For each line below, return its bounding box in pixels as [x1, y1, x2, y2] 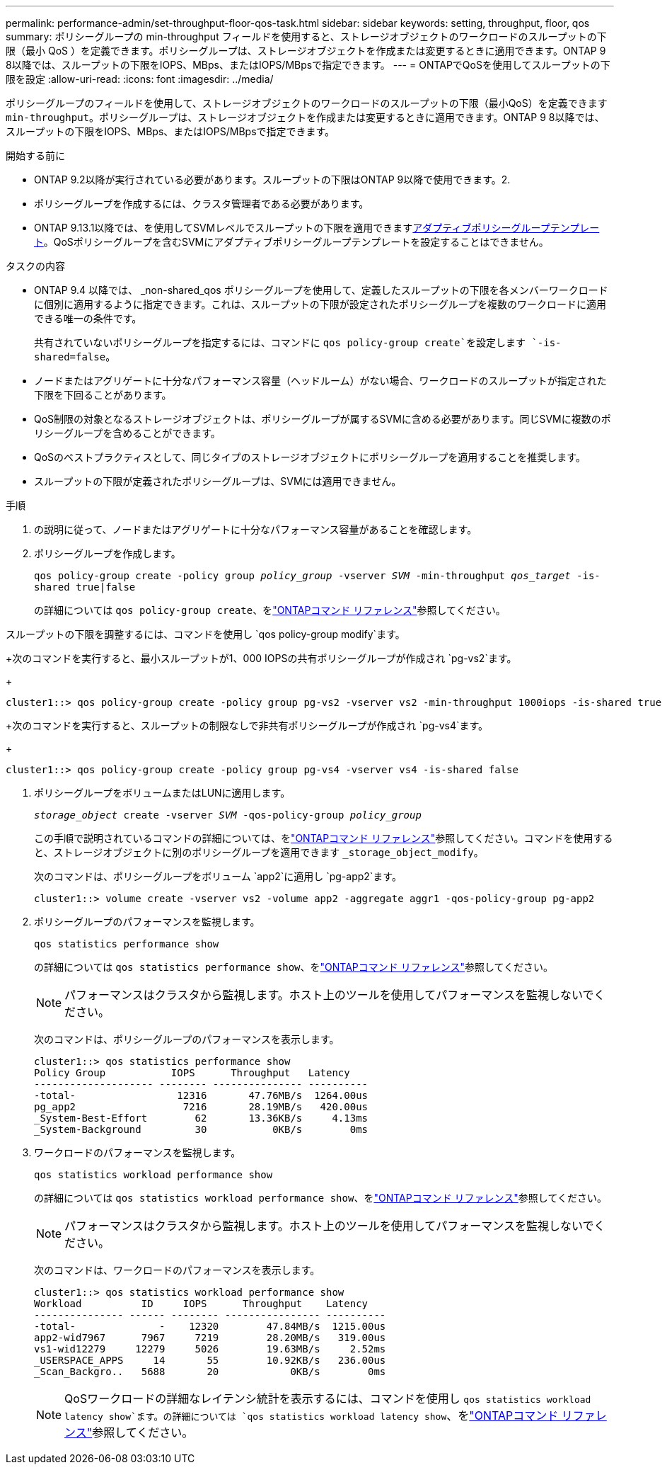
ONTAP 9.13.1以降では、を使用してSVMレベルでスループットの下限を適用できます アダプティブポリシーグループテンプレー [34, 222, 600, 234]
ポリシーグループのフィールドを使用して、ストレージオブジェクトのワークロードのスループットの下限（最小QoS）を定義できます [6, 97, 608, 109]
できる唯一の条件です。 [34, 312, 142, 324]
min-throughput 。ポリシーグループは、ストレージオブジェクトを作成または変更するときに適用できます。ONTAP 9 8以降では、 [6, 111, 605, 123]
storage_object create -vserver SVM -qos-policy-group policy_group [34, 809, 422, 821]
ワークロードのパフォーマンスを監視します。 [34, 1146, 241, 1158]
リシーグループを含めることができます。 [34, 427, 221, 439]
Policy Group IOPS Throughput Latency [34, 1067, 350, 1078]
